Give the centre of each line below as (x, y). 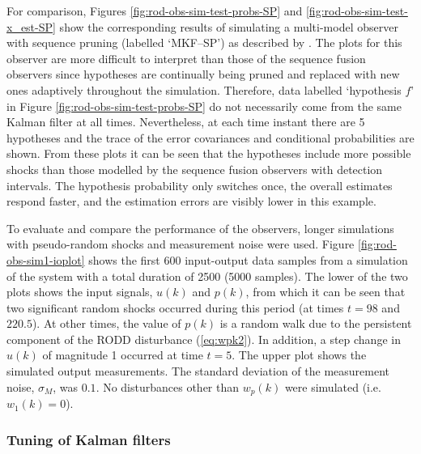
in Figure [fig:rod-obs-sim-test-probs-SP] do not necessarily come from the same (204, 106)
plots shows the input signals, (80, 292)
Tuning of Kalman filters (89, 439)
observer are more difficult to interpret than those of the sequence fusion (186, 58)
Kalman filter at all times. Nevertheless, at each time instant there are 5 (186, 122)
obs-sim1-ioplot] (46, 259)
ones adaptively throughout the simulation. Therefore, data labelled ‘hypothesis (204, 89)
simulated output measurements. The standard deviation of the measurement (198, 371)
